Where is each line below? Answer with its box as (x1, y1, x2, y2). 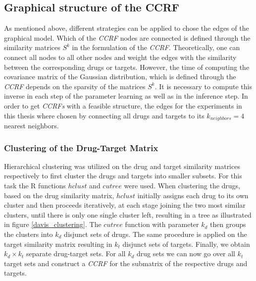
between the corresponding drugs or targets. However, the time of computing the (4, 61, 250, 72)
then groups (210, 219, 246, 229)
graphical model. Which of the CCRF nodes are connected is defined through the (4, 32, 251, 43)
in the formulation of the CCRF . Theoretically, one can (72, 42, 240, 53)
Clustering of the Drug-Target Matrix (4, 141, 158, 154)
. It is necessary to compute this (154, 81, 253, 91)
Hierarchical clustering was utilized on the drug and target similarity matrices (4, 161, 240, 171)
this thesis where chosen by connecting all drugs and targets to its (4, 110, 205, 120)
